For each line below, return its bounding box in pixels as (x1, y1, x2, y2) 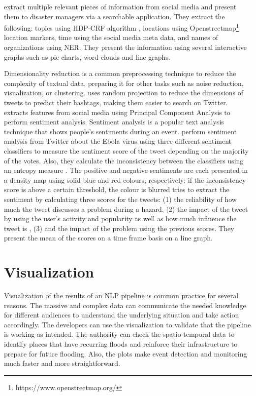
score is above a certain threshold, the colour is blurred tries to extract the (4, 184, 229, 195)
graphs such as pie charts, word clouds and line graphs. (4, 51, 170, 62)
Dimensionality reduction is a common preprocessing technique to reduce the (4, 68, 236, 79)
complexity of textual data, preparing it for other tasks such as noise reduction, (4, 78, 244, 88)
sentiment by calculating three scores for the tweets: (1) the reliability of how (4, 194, 237, 204)
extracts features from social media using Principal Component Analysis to (4, 107, 230, 117)
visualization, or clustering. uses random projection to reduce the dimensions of (4, 87, 244, 98)
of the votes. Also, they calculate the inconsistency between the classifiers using (4, 155, 244, 165)
